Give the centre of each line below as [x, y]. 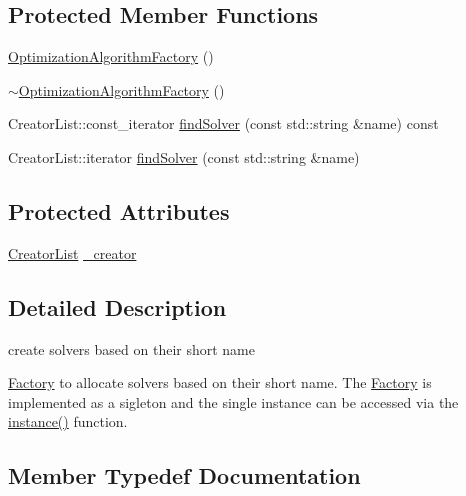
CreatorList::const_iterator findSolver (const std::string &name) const [223, 123]
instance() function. [68, 421]
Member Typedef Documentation [184, 475]
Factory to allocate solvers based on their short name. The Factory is [220, 382]
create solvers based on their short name [131, 348]
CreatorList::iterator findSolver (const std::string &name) [184, 156]
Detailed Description [117, 306]
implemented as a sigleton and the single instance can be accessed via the [233, 401]
